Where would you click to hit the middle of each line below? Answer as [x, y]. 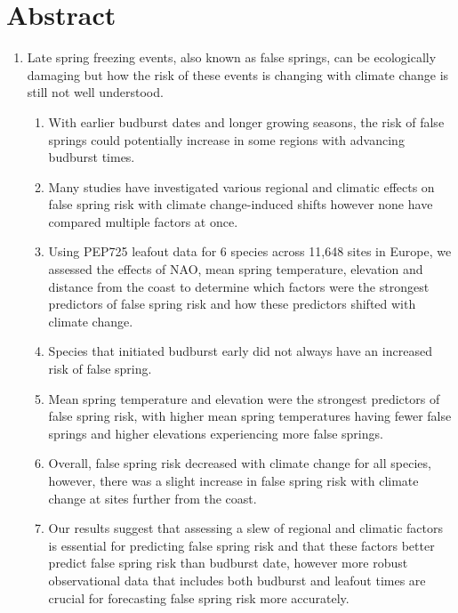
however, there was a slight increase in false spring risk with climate [233, 480]
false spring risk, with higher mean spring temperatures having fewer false [250, 416]
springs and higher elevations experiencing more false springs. [216, 433]
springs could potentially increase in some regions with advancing [226, 139]
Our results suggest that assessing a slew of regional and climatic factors [246, 528]
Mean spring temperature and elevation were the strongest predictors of [244, 398]
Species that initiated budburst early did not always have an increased [240, 351]
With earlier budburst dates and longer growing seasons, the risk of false [246, 121]
